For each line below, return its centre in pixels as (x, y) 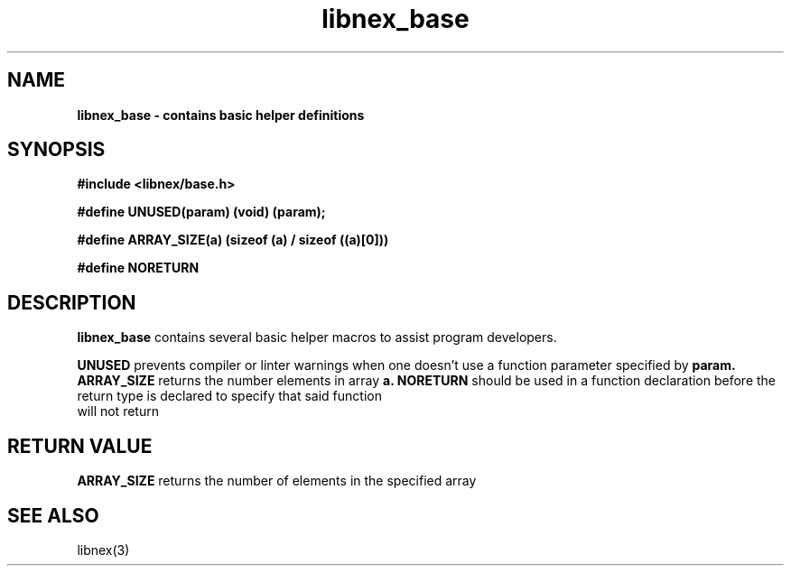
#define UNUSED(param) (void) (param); (201, 212)
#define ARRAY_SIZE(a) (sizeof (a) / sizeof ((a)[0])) (233, 240)
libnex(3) (103, 550)
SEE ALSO (53, 515)
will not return (118, 411)
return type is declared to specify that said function (229, 396)
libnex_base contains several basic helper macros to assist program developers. (317, 337)
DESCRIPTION (72, 302)
